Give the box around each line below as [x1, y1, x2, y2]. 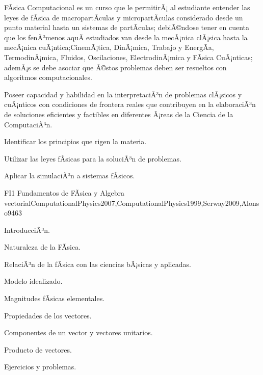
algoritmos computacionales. [4, 72, 92, 83]
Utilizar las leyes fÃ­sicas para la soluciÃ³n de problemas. [4, 153, 181, 164]
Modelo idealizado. [4, 276, 63, 286]
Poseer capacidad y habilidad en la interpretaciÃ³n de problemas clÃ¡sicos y [4, 89, 242, 99]
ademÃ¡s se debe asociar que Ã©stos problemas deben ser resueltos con [4, 62, 227, 72]
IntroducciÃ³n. [4, 224, 50, 235]
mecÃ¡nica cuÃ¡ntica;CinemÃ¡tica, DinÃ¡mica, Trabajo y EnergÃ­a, [4, 42, 214, 52]
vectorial [4, 197, 31, 208]
